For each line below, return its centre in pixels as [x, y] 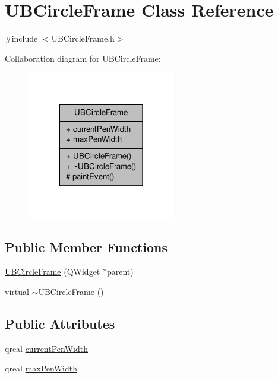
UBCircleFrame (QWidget [53, 271]
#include [21, 38]
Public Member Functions [86, 247]
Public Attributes [60, 324]
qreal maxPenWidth [41, 368]
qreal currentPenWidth [46, 348]
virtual [17, 292]
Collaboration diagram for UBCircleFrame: [83, 58]
